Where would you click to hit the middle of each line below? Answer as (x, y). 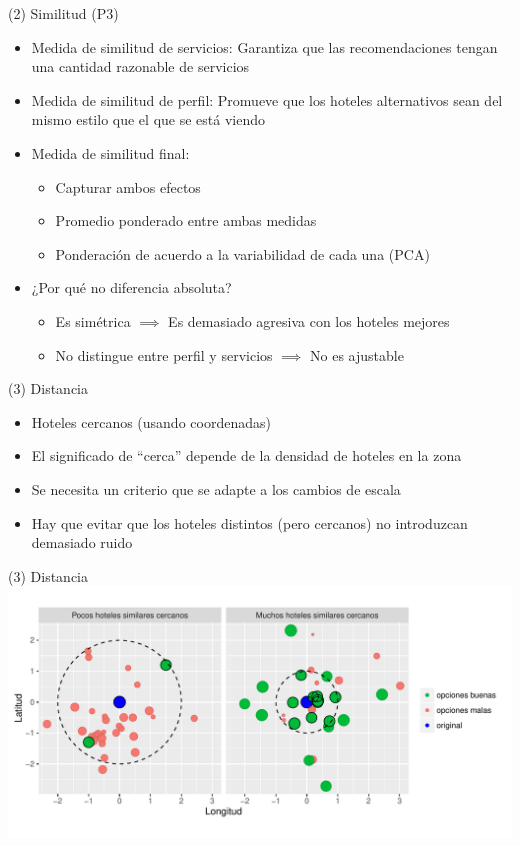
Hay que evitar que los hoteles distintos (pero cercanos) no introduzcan (249, 522)
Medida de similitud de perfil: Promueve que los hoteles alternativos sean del (267, 99)
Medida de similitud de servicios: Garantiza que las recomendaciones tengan (264, 46)
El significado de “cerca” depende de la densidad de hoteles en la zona (246, 455)
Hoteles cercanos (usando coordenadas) (151, 421)
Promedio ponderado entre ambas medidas (186, 220)
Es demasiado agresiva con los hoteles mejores (309, 320)
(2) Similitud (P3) (63, 13)
